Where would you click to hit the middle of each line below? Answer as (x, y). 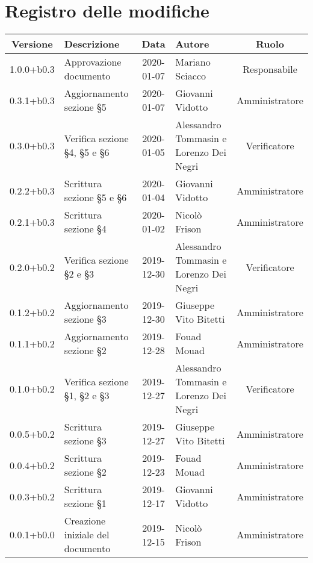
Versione (32, 44)
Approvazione (93, 62)
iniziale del (87, 535)
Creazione (85, 521)
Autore (192, 44)
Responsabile (270, 69)
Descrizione (92, 44)
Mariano (193, 62)
